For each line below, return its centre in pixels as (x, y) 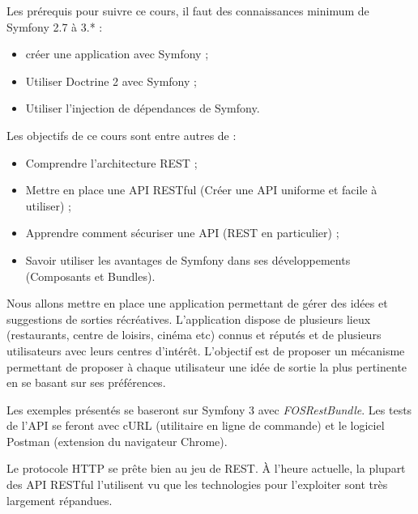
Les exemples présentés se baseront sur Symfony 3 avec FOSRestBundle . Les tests (209, 409)
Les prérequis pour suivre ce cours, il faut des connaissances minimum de (188, 11)
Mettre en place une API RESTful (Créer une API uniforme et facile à (201, 190)
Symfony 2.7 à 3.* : (55, 26)
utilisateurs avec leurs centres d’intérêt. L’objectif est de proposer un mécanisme (206, 350)
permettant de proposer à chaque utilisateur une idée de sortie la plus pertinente (207, 366)
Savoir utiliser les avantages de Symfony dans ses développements (188, 259)
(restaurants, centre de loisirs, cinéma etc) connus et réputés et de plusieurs (194, 335)
